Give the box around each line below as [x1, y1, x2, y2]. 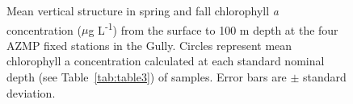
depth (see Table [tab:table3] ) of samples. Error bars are [6, 69, 287, 85]
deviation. [6, 84, 56, 101]
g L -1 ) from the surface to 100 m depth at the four [88, 19, 338, 38]
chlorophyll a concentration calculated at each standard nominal [6, 52, 325, 69]
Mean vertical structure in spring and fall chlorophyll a [6, 2, 279, 19]
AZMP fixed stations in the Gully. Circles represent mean [6, 36, 292, 53]
